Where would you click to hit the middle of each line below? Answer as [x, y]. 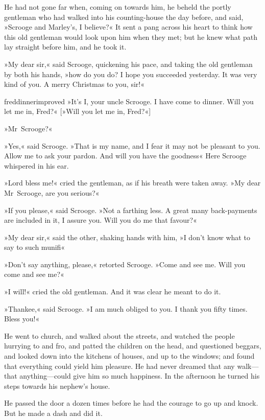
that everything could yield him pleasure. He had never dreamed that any [119, 366]
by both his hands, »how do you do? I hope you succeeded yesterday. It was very [131, 74]
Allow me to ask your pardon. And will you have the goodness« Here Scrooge [125, 156]
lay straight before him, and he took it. [65, 47]
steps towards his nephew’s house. [57, 386]
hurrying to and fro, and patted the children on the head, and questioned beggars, [133, 346]
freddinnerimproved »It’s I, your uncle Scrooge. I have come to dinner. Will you [129, 101]
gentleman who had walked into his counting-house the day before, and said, [124, 17]
